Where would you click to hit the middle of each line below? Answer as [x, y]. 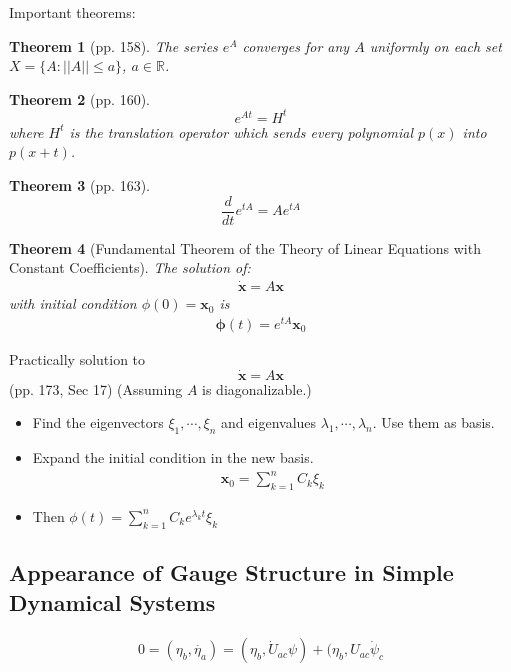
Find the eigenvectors [98, 422]
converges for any [296, 45]
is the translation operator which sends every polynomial [241, 131]
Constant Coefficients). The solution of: [130, 267]
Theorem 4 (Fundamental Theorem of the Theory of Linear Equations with [245, 247]
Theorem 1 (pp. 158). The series [113, 45]
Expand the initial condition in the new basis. [173, 457]
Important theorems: [72, 12]
